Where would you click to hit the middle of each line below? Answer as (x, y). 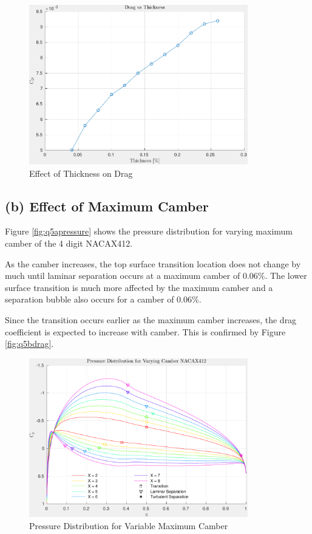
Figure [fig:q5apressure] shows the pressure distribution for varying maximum (149, 231)
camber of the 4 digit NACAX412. (69, 243)
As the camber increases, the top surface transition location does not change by (153, 263)
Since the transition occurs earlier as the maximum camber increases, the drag (151, 319)
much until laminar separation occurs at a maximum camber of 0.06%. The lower (156, 276)
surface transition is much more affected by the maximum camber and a (139, 287)
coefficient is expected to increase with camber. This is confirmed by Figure (145, 331)
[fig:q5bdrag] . (29, 344)
